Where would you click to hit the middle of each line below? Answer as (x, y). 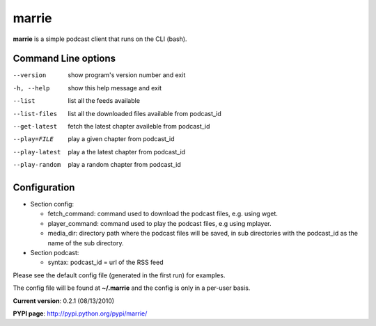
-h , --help (31, 88)
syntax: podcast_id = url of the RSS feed (105, 262)
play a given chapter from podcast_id (121, 139)
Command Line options (64, 59)
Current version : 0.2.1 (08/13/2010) (64, 301)
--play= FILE (33, 139)
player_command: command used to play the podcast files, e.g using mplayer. (159, 223)
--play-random (37, 165)
